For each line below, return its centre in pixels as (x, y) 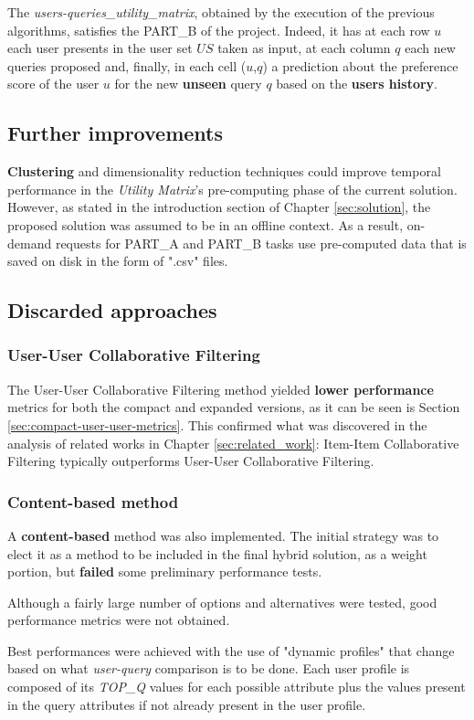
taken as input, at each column (304, 48)
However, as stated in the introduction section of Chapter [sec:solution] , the (219, 207)
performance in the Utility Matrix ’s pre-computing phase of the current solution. (232, 189)
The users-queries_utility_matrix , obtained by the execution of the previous (221, 12)
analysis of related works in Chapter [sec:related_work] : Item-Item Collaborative (233, 443)
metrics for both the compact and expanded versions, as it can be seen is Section (234, 407)
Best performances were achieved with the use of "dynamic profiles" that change (231, 650)
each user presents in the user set (100, 48)
